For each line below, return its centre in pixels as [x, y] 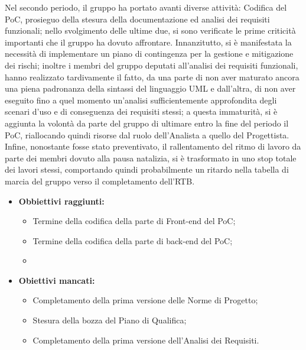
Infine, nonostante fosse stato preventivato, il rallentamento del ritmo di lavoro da [153, 146]
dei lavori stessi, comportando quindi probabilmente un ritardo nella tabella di [147, 169]
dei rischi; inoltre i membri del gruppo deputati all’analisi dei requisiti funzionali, [152, 65]
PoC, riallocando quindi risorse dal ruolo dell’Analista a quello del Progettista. [147, 135]
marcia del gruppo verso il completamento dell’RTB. [100, 181]
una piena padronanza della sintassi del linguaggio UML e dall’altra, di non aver [150, 88]
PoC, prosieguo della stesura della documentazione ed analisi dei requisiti [137, 19]
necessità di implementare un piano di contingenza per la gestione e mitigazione [149, 54]
